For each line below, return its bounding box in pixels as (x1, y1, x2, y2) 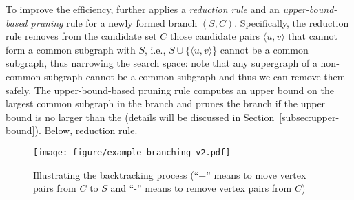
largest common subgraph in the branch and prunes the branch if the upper (6, 96, 326, 111)
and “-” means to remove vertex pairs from (110, 181, 292, 195)
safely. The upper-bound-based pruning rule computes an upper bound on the (6, 82, 334, 97)
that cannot (288, 29, 337, 43)
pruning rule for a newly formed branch (30, 15, 198, 30)
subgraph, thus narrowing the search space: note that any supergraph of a (6, 56, 317, 70)
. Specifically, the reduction (234, 15, 349, 30)
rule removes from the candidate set (6, 29, 157, 43)
